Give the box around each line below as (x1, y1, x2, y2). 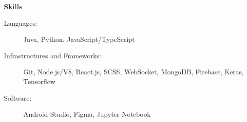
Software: (4, 92, 32, 103)
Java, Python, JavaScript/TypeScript (23, 34, 135, 44)
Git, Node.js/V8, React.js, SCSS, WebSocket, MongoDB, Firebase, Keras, (23, 67, 244, 77)
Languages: (4, 17, 37, 28)
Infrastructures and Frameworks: (4, 50, 101, 60)
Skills (4, 1, 22, 11)
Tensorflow (23, 76, 56, 86)
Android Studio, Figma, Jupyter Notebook (23, 109, 151, 119)
